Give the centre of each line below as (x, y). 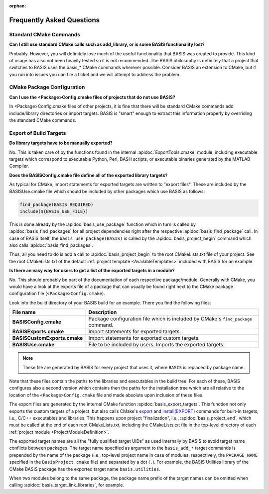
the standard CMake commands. (43, 120)
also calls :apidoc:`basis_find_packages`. (51, 245)
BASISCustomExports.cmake (48, 338)
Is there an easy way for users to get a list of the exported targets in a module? (92, 271)
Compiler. (19, 166)
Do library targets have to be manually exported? (61, 143)
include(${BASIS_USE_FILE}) (54, 211)
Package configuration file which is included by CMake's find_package (170, 319)
